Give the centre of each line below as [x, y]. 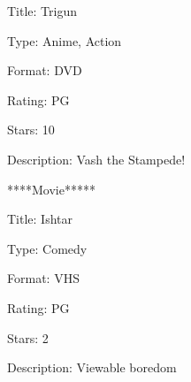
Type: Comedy [47, 248]
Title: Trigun [42, 11]
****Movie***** [51, 189]
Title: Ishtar [40, 219]
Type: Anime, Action [65, 40]
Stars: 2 [28, 337]
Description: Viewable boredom [92, 367]
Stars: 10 [31, 130]
